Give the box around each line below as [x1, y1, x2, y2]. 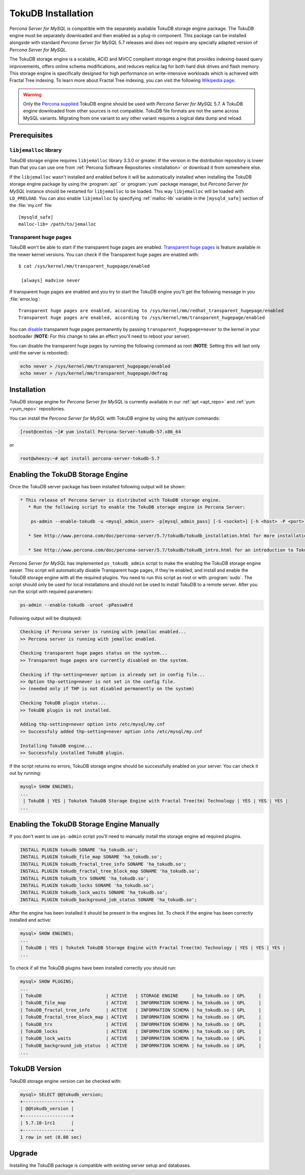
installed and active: [9, 917, 52, 923]
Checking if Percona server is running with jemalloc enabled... [20, 629, 187, 635]
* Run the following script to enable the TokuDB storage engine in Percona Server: [28, 504, 246, 510]
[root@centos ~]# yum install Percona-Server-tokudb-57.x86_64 [20, 429, 181, 434]
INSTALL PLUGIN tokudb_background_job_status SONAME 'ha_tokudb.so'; [20, 897, 197, 902]
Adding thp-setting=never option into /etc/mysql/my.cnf [20, 721, 165, 727]
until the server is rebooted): [9, 349, 69, 356]
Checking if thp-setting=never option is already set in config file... [20, 671, 205, 678]
